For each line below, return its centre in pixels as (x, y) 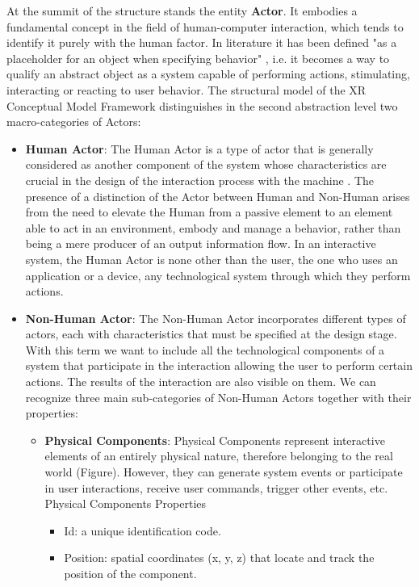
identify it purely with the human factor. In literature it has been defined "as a (202, 42)
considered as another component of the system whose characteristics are (206, 164)
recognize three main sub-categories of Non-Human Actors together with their (218, 397)
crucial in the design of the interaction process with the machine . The (200, 180)
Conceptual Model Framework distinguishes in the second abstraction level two (202, 105)
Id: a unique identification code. (142, 530)
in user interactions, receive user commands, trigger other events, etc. (216, 487)
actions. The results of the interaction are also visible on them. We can (201, 382)
